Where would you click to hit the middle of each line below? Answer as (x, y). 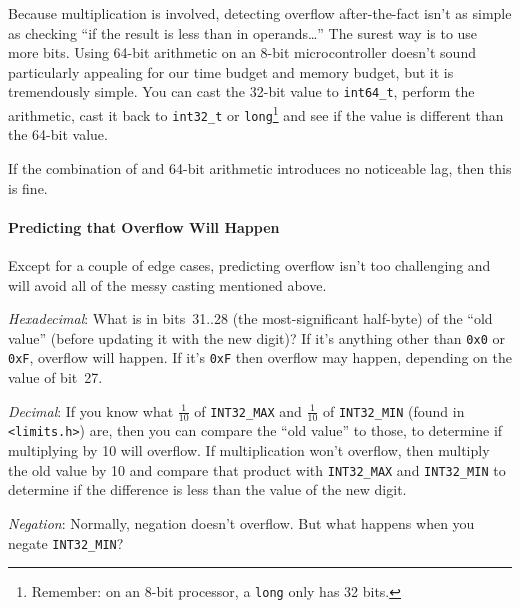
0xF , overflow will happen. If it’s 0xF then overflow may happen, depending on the (260, 357)
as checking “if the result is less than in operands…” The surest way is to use (243, 32)
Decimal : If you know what (91, 410)
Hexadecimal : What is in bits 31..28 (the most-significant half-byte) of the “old (250, 318)
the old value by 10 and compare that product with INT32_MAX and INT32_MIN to (257, 469)
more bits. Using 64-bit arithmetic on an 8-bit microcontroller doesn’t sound (242, 52)
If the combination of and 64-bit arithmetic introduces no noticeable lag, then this (260, 167)
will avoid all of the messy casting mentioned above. (167, 284)
